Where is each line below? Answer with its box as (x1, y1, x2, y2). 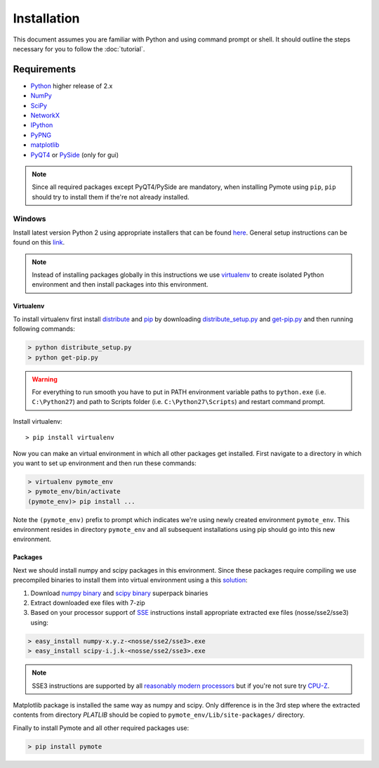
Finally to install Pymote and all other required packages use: (13, 724, 189, 732)
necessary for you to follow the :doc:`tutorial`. (13, 44, 145, 53)
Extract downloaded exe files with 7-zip (30, 599, 145, 607)
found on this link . (13, 238, 65, 247)
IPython (30, 121, 53, 129)
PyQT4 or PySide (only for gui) (30, 150, 119, 159)
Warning (32, 375, 58, 383)
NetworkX (30, 111, 60, 119)
